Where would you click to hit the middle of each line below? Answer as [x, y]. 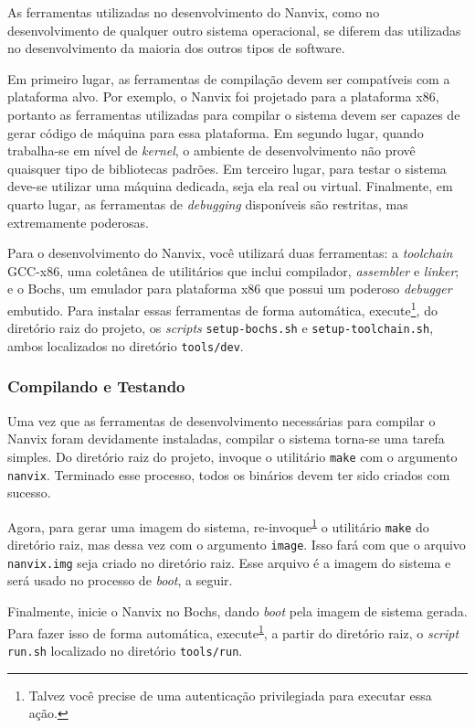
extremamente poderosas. [78, 222]
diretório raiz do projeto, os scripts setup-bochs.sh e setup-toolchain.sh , [221, 328]
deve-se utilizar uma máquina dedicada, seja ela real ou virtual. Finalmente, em [230, 186]
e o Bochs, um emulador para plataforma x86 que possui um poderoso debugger [230, 289]
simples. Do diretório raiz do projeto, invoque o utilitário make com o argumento [232, 456]
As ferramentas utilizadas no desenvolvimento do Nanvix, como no [194, 12]
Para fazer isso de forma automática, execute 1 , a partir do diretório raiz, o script [233, 631]
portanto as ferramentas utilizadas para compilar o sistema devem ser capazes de [234, 114]
